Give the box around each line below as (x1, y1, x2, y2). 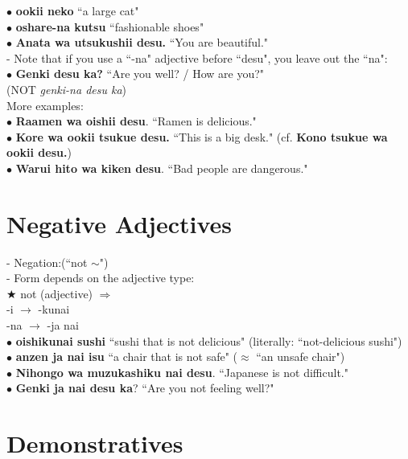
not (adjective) (20, 285, 93, 301)
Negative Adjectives (6, 207, 232, 240)
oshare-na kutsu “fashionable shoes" (15, 18, 204, 35)
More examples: (6, 96, 84, 113)
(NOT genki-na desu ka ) (6, 80, 127, 97)
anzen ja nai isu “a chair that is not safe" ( (15, 348, 238, 365)
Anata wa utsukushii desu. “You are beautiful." (15, 34, 269, 51)
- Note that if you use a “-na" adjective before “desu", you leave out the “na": (6, 49, 388, 66)
